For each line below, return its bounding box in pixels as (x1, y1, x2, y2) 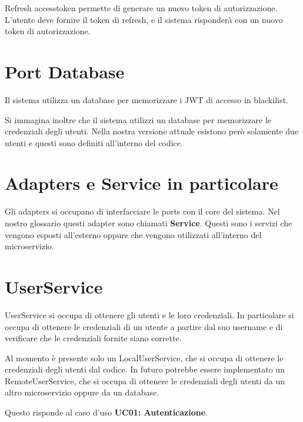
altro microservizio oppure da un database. (5, 386, 159, 398)
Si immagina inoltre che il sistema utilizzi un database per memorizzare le (5, 113, 272, 126)
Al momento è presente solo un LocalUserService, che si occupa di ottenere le (5, 351, 284, 364)
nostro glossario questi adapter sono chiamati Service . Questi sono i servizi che (5, 217, 292, 229)
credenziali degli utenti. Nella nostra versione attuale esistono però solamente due (5, 125, 299, 137)
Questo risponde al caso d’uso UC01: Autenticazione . (5, 406, 208, 418)
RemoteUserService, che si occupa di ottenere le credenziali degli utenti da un (5, 374, 285, 387)
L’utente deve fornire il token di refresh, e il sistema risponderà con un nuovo (5, 13, 283, 25)
